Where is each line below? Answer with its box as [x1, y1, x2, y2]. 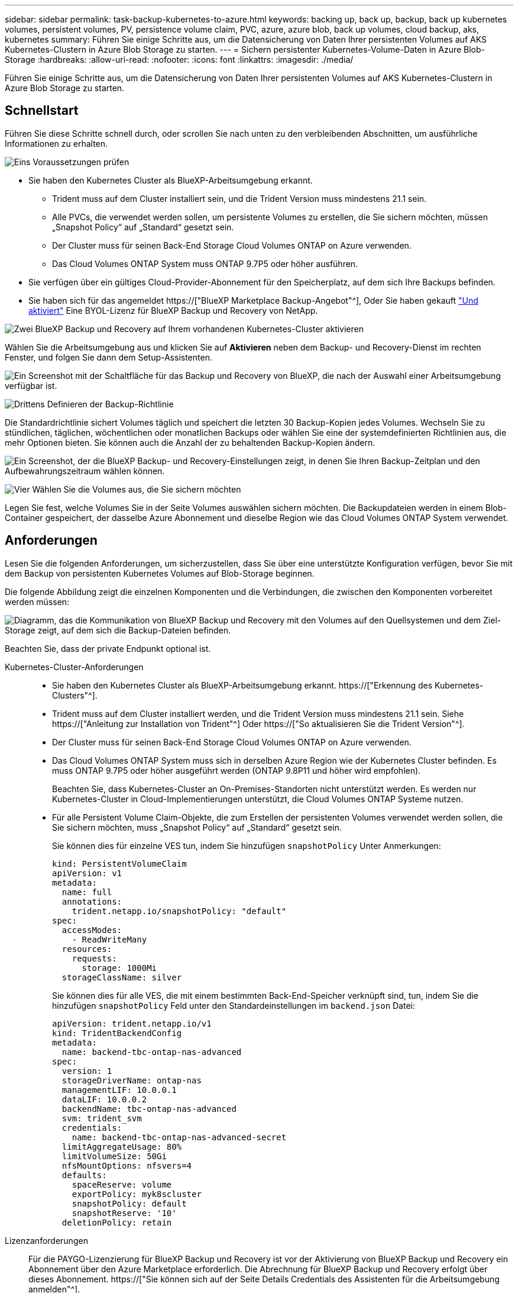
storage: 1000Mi [82, 963, 157, 973]
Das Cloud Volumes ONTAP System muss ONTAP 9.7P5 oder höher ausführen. [52, 258, 358, 269]
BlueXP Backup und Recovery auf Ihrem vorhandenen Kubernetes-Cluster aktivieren [35, 323, 364, 334]
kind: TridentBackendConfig [52, 1028, 182, 1038]
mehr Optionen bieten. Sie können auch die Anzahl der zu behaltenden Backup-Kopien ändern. [5, 437, 375, 448]
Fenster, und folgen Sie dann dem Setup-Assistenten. [5, 352, 212, 362]
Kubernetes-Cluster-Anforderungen [5, 661, 144, 672]
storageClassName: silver [61, 972, 182, 982]
